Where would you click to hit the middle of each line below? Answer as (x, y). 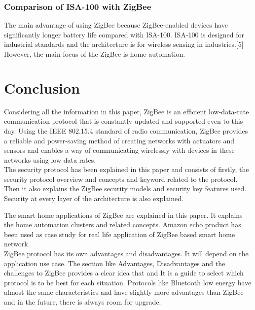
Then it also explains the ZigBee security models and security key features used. (125, 189)
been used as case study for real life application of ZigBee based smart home (120, 234)
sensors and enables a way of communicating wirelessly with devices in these (119, 150)
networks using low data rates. (50, 159)
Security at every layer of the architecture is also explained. (94, 198)
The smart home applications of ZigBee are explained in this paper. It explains (123, 215)
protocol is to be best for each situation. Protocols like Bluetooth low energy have (128, 282)
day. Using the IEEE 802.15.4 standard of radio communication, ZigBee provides (126, 130)
